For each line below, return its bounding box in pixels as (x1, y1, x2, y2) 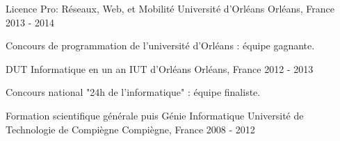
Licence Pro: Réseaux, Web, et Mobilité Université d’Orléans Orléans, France (6, 1, 335, 15)
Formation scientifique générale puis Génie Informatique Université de (6, 108, 304, 122)
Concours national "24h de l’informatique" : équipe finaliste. (6, 85, 261, 99)
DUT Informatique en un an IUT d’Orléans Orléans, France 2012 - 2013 (6, 61, 314, 76)
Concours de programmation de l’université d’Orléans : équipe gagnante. (6, 38, 315, 53)
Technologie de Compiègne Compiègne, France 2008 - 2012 (6, 122, 255, 136)
